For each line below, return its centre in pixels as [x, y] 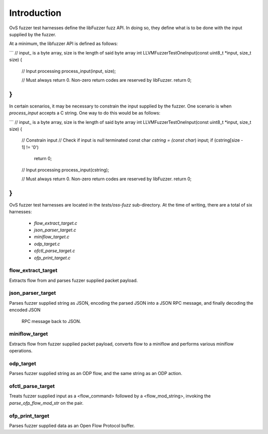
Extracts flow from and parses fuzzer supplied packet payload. [73, 280]
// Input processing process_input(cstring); [65, 170]
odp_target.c [47, 244]
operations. [21, 351]
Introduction [35, 13]
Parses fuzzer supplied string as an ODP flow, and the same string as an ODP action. [96, 374]
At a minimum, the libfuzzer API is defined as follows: [64, 44]
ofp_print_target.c [52, 258]
